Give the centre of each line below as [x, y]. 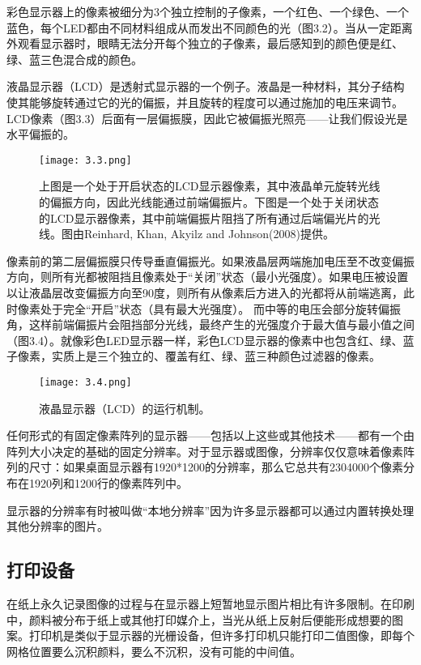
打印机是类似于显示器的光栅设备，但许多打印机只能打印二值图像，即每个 [221, 635]
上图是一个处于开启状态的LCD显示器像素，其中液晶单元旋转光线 [210, 186]
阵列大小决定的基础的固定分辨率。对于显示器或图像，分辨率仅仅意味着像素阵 [210, 451]
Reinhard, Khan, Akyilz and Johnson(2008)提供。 [209, 234]
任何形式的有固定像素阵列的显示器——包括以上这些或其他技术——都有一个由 [210, 435]
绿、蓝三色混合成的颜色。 [74, 59]
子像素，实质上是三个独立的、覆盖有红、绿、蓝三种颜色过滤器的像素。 [193, 356]
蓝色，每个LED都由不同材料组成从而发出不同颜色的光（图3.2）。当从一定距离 [210, 27]
